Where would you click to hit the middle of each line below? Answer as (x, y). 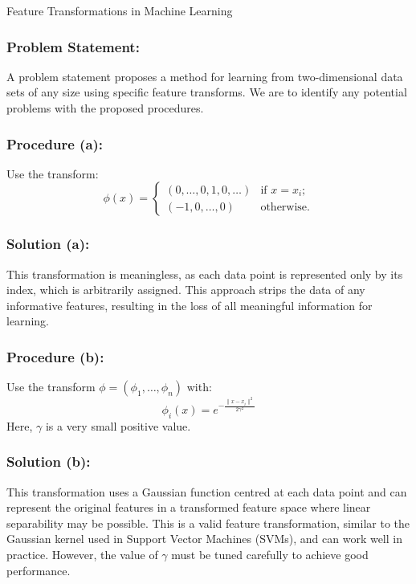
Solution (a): (48, 244)
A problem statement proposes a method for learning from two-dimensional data (205, 76)
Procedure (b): (55, 356)
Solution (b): (49, 461)
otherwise (284, 207)
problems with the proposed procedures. (105, 108)
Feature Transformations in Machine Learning (120, 10)
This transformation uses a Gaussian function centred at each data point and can (207, 491)
